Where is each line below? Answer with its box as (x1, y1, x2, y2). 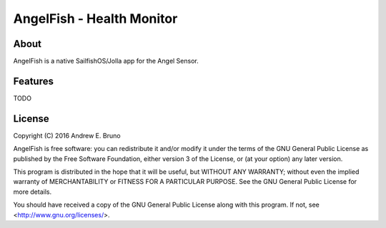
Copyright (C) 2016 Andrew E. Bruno (13, 131, 121, 140)
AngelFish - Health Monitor (13, 11, 178, 26)
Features (13, 75, 54, 87)
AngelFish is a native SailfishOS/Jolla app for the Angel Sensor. (13, 57, 199, 66)
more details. (13, 187, 52, 196)
